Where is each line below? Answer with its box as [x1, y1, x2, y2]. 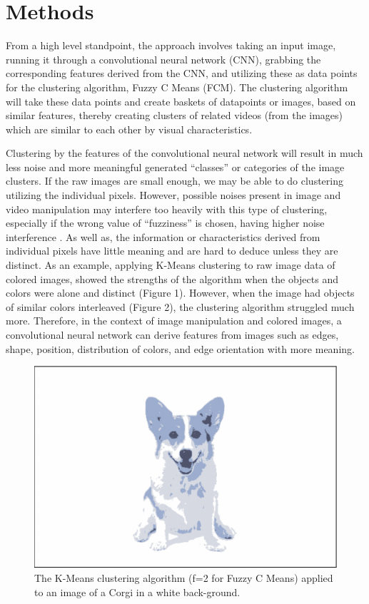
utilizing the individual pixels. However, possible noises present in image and [6, 188, 341, 203]
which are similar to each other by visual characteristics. [6, 121, 253, 136]
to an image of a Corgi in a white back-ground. [34, 584, 241, 599]
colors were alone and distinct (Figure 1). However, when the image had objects [6, 285, 355, 300]
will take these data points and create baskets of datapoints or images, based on [6, 93, 356, 108]
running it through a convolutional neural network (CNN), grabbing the [6, 51, 321, 66]
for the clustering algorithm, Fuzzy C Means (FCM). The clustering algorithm [6, 79, 348, 94]
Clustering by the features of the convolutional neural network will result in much [6, 145, 363, 160]
